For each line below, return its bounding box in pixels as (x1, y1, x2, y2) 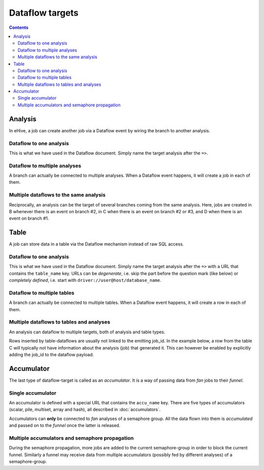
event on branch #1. (9, 216, 49, 222)
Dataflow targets (9, 7, 79, 18)
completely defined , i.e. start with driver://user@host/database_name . (9, 277, 161, 283)
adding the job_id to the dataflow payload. (9, 352, 94, 358)
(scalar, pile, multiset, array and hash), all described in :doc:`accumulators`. (9, 407, 161, 413)
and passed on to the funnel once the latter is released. (9, 422, 121, 428)
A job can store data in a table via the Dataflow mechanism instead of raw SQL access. (9, 241, 184, 247)
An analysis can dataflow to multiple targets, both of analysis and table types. (9, 329, 166, 335)
